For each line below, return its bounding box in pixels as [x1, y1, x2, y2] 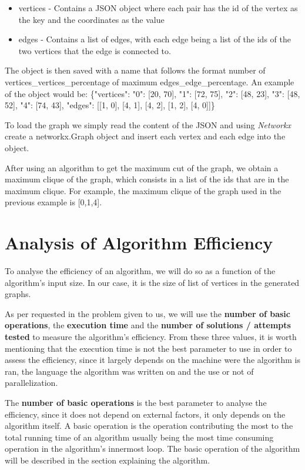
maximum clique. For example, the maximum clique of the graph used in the [5, 184, 281, 196]
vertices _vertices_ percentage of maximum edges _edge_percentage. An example [5, 75, 294, 88]
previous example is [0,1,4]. [5, 196, 102, 208]
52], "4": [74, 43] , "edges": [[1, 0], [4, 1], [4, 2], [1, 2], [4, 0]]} [5, 99, 215, 111]
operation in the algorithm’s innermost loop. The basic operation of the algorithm [5, 442, 300, 455]
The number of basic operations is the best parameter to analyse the [5, 396, 267, 408]
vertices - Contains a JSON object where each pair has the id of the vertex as [18, 2, 298, 14]
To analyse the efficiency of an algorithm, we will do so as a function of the [5, 265, 276, 277]
